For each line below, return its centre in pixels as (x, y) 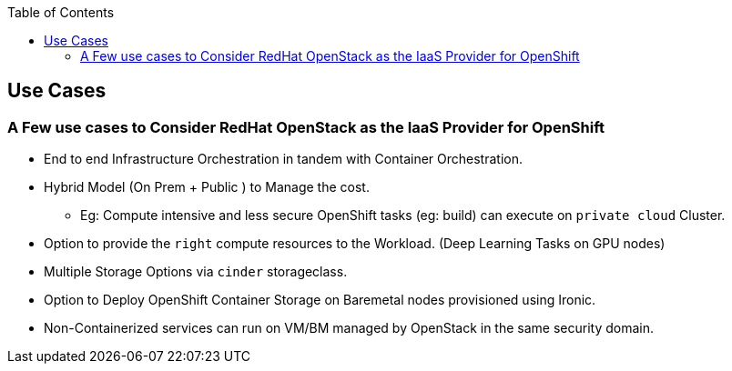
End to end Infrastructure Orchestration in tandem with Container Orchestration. (283, 159)
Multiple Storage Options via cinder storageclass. (196, 272)
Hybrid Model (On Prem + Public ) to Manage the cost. (207, 187)
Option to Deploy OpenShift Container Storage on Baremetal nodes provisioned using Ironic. (320, 300)
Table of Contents (61, 12)
